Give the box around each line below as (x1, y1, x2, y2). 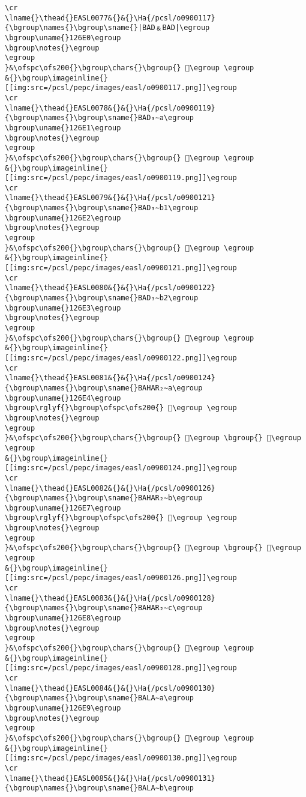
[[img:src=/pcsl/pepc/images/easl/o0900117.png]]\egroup (5, 83, 237, 92)
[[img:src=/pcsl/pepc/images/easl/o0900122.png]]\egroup (5, 353, 237, 362)
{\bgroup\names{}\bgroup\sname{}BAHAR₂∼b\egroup (5, 494, 203, 503)
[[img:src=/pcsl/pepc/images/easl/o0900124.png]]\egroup (5, 464, 237, 473)
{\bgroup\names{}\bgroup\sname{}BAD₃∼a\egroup (5, 114, 194, 123)
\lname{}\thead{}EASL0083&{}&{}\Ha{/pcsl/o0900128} (5, 593, 215, 602)
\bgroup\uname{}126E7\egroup (5, 503, 121, 512)
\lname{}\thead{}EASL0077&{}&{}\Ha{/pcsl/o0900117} (5, 13, 215, 22)
